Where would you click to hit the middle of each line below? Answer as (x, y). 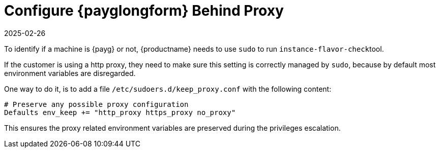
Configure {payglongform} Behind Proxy (144, 11)
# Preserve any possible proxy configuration (96, 104)
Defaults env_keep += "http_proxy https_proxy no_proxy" (120, 112)
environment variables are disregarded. (70, 73)
